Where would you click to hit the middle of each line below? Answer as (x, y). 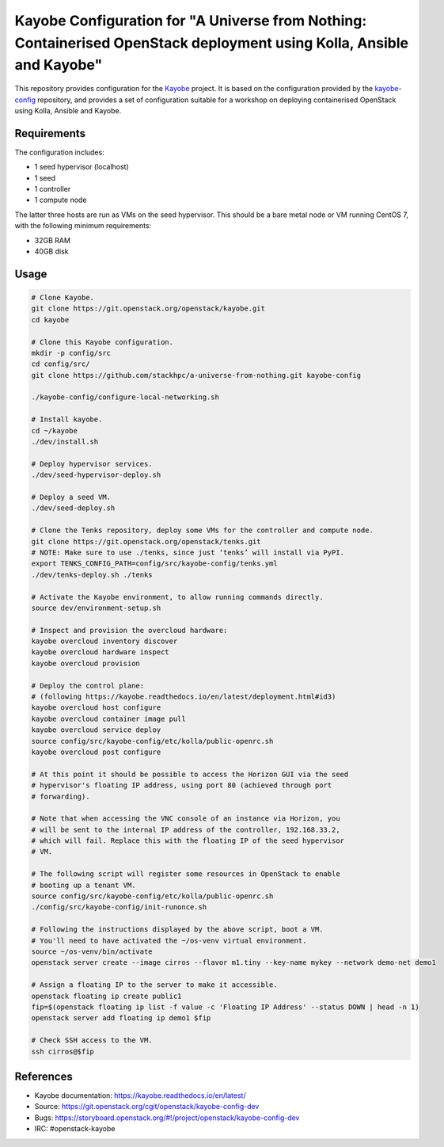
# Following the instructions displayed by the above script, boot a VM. (177, 930)
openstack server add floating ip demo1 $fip (121, 1018)
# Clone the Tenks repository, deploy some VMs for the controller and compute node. (202, 530)
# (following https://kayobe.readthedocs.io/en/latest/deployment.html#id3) (184, 697)
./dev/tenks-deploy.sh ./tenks (92, 575)
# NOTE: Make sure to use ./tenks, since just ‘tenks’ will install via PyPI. (188, 552)
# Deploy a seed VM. (71, 497)
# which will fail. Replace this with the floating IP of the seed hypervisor (188, 841)
